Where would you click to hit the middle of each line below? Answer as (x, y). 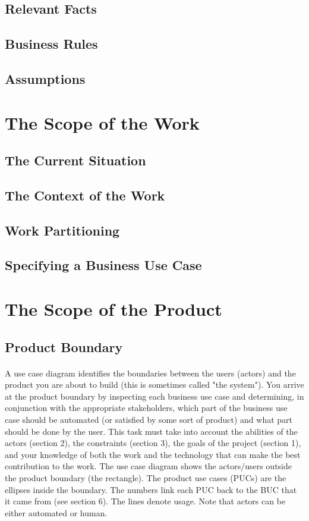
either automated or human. (56, 512)
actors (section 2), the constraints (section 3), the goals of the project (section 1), (153, 443)
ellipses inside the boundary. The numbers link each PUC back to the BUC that (151, 489)
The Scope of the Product (113, 309)
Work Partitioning (62, 230)
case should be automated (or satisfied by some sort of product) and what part (149, 419)
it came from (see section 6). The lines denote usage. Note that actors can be (145, 501)
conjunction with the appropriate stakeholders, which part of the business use (146, 408)
